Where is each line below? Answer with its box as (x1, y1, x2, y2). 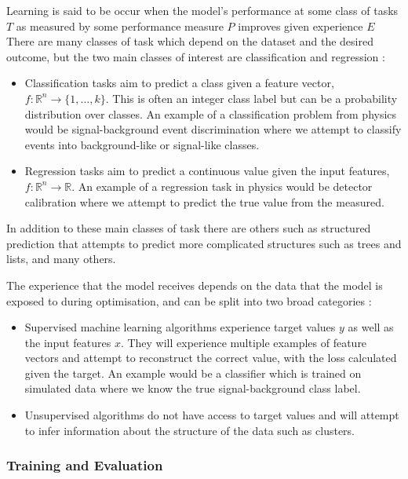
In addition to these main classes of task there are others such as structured (6, 220, 371, 236)
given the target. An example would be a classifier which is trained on (24, 364, 362, 381)
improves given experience (238, 17, 363, 34)
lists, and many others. (6, 250, 116, 267)
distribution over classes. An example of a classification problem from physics (24, 105, 397, 122)
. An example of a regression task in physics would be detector (71, 177, 373, 194)
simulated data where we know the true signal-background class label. (24, 380, 361, 397)
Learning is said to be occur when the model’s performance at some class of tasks (6, 2, 399, 18)
